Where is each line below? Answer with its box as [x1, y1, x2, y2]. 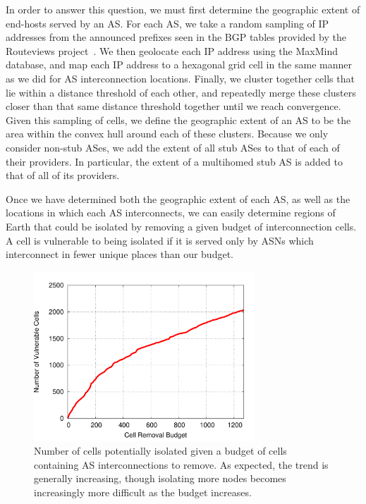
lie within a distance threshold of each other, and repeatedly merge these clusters [6, 85, 356, 99]
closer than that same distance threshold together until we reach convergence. [6, 99, 341, 113]
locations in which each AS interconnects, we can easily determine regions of [6, 205, 336, 220]
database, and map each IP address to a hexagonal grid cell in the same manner [6, 57, 352, 72]
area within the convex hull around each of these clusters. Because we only [6, 126, 329, 141]
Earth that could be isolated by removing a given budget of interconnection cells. [6, 219, 357, 233]
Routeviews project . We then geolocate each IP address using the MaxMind [6, 43, 338, 58]
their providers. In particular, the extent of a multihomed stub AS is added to [6, 154, 343, 168]
